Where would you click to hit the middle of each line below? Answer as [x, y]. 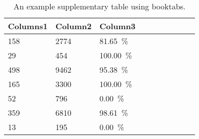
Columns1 [28, 26]
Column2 [73, 26]
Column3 [117, 26]
